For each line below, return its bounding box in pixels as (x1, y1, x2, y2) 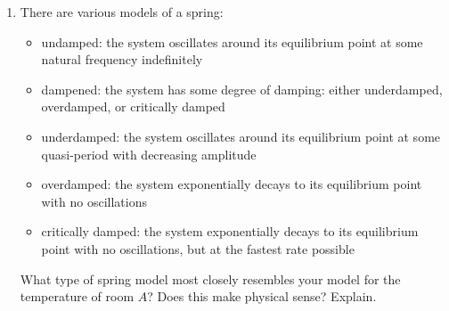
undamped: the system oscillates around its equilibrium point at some (41, 32, 423, 51)
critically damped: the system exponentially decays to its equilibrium (41, 222, 419, 241)
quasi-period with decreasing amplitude (41, 144, 257, 163)
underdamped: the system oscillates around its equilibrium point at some (41, 127, 441, 145)
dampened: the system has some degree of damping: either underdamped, (41, 79, 443, 98)
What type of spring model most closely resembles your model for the (20, 269, 401, 288)
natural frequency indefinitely (41, 50, 203, 69)
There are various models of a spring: (20, 3, 224, 20)
